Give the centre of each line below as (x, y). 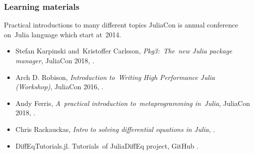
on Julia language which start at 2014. (63, 34)
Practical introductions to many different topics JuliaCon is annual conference (121, 25)
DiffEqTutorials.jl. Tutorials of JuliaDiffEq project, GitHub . (107, 145)
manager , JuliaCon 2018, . (55, 60)
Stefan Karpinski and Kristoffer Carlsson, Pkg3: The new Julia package (124, 51)
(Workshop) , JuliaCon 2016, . (59, 87)
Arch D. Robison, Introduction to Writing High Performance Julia (115, 77)
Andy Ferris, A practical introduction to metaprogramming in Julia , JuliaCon (133, 103)
